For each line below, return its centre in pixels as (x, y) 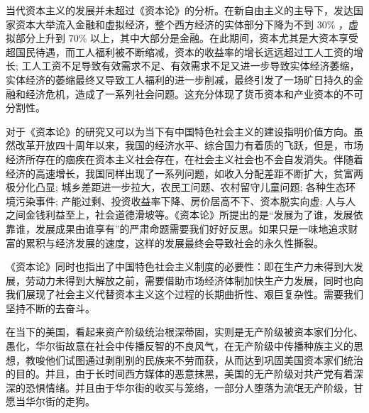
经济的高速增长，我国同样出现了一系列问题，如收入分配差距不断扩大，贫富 (180, 173)
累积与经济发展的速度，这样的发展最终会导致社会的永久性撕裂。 (174, 242)
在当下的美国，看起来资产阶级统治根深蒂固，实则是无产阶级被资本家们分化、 (184, 332)
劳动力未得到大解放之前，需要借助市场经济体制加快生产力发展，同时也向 (194, 280)
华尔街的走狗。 (60, 401)
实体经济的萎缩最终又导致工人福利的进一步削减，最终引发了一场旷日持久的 (180, 79)
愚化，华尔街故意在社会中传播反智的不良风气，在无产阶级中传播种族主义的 (180, 346)
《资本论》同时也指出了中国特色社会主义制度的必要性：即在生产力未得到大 (180, 266)
